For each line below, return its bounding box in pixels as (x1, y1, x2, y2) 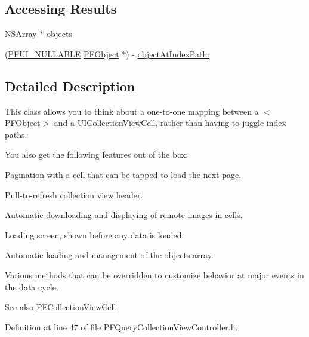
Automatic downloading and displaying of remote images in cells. (5, 209, 243, 221)
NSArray (5, 27, 37, 40)
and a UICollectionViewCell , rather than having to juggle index (54, 117, 286, 129)
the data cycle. (5, 280, 58, 293)
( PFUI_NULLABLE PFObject (5, 47, 119, 60)
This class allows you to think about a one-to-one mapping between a (5, 105, 259, 117)
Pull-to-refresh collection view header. (5, 188, 143, 201)
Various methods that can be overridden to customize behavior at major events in (5, 268, 304, 281)
